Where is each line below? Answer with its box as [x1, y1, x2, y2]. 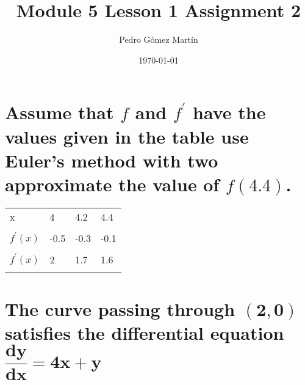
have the [193, 100, 266, 125]
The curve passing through [5, 296, 235, 321]
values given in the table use [5, 123, 249, 148]
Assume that [5, 100, 114, 125]
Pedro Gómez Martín [119, 33, 198, 46]
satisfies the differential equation [5, 320, 284, 345]
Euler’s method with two [5, 147, 218, 172]
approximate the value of [5, 171, 220, 196]
